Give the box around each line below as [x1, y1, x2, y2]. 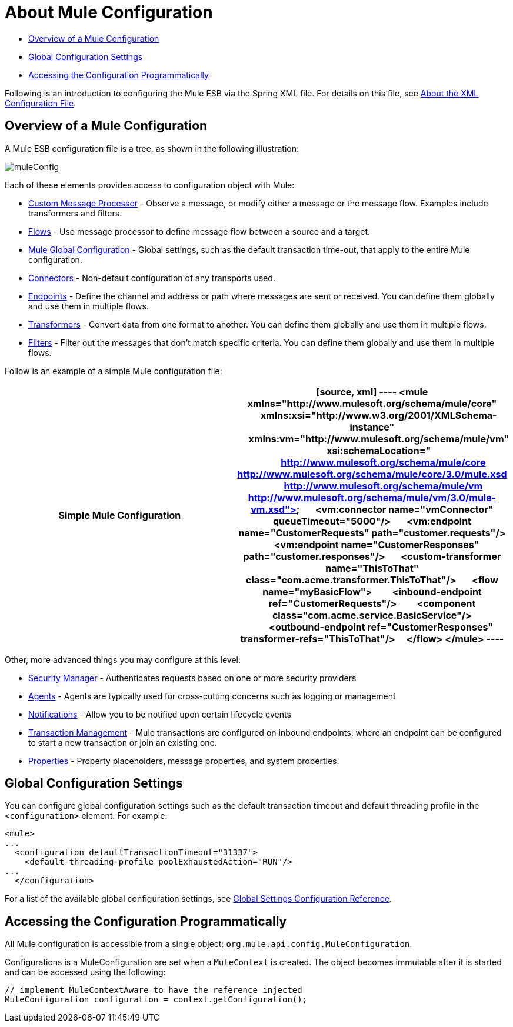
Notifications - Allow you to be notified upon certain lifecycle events [28, 709, 291, 719]
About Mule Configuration [5, 2, 213, 22]
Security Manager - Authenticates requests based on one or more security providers [28, 672, 357, 683]
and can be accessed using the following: [5, 967, 166, 978]
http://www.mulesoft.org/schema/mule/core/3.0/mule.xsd [237, 468, 507, 480]
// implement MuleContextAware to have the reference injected [5, 985, 302, 995]
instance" [349, 421, 395, 433]
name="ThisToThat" [325, 562, 419, 574]
